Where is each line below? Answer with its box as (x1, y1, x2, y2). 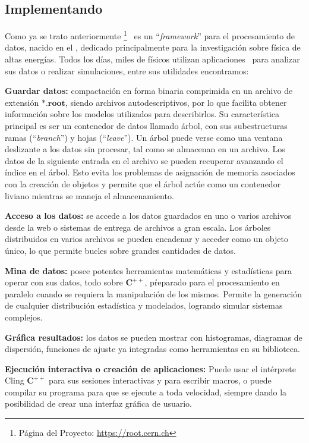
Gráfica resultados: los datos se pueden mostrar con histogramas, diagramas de (5, 331, 302, 343)
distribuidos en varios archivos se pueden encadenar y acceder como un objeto (5, 233, 288, 245)
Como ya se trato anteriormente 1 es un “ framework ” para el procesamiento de (5, 28, 295, 42)
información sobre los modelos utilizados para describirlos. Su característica (5, 108, 280, 120)
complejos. (5, 310, 43, 323)
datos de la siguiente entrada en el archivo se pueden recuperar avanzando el (5, 154, 283, 166)
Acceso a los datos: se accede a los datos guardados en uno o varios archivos (5, 209, 292, 222)
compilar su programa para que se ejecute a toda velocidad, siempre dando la (5, 385, 287, 398)
